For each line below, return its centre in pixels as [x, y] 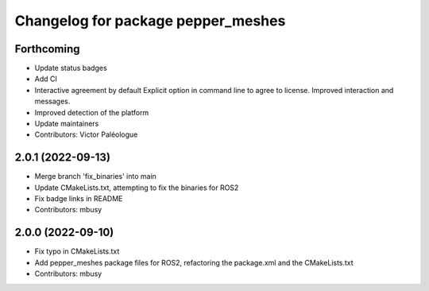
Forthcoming [47, 49]
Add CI [46, 79]
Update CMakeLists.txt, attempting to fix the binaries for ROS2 [137, 188]
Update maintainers [67, 124]
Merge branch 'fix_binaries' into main [95, 177]
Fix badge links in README [79, 199]
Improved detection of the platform [92, 112]
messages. [52, 101]
